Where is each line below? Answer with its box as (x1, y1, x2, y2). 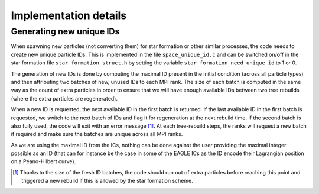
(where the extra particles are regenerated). (11, 95, 118, 102)
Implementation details (11, 9, 127, 22)
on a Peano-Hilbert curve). (11, 158, 76, 165)
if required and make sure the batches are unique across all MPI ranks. (11, 131, 183, 138)
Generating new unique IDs (11, 26, 120, 37)
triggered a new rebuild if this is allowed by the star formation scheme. (21, 177, 193, 185)
